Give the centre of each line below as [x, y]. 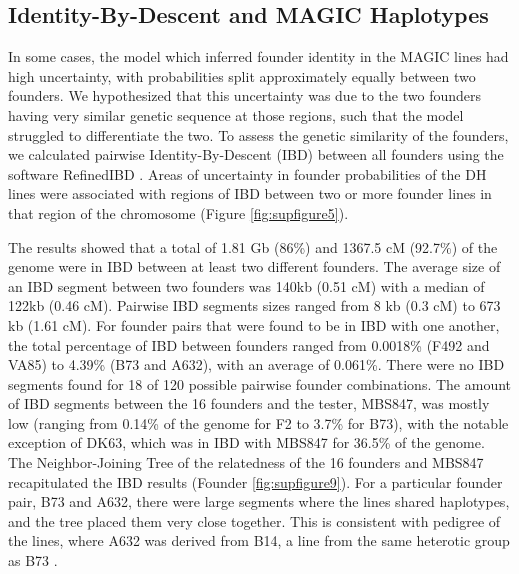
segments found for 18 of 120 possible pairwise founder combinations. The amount [260, 383]
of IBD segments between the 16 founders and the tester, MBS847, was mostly [249, 403]
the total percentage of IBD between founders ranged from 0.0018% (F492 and [249, 344]
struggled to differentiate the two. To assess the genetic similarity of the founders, [258, 134]
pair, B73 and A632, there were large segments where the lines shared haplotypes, [259, 501]
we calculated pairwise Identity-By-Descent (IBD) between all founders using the [256, 154]
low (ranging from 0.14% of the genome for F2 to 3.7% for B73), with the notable [258, 422]
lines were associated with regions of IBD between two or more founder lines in [250, 193]
